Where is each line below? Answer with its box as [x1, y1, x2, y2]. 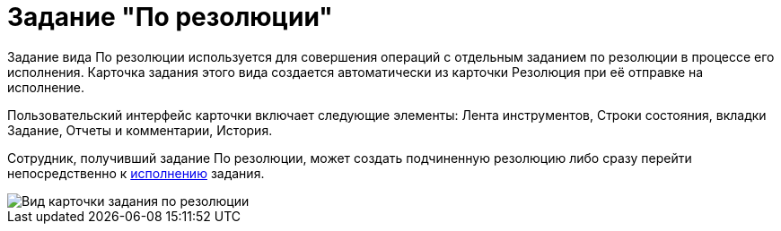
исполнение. [7, 79, 85, 95]
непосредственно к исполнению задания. [7, 165, 265, 181]
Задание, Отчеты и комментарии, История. [7, 122, 273, 138]
